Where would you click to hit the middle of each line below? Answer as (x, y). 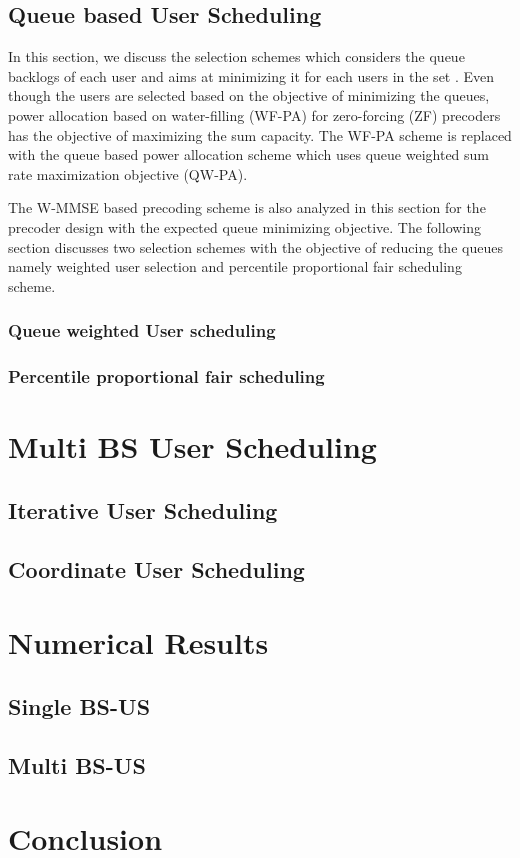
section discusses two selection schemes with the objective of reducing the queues (255, 246)
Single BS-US (79, 705)
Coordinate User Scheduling (156, 568)
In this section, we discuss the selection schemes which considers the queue (236, 56)
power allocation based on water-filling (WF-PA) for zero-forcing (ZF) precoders (254, 114)
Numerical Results (138, 642)
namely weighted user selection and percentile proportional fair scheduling (235, 266)
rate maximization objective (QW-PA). (128, 173)
